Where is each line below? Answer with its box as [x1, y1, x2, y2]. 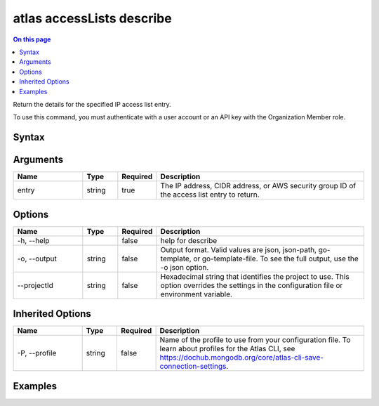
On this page [13, 35, 51, 44]
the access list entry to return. [160, 190, 260, 199]
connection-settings [159, 362, 227, 372]
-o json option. [160, 262, 209, 272]
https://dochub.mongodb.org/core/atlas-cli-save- [159, 353, 324, 362]
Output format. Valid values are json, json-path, [160, 244, 317, 254]
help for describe [160, 235, 218, 245]
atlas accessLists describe [13, 11, 172, 26]
